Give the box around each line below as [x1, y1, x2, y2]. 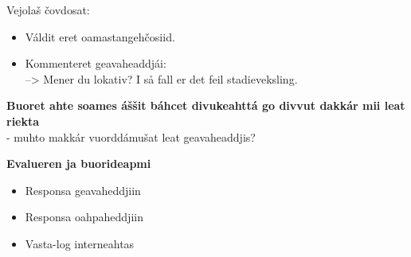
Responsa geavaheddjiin [25, 181, 141, 198]
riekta [6, 112, 40, 129]
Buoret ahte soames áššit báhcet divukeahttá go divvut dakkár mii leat [6, 97, 405, 114]
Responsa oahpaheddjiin [25, 208, 143, 225]
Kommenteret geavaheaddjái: [25, 55, 166, 72]
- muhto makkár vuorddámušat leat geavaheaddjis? [6, 128, 256, 145]
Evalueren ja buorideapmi [6, 155, 151, 172]
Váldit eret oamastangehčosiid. [25, 28, 175, 45]
